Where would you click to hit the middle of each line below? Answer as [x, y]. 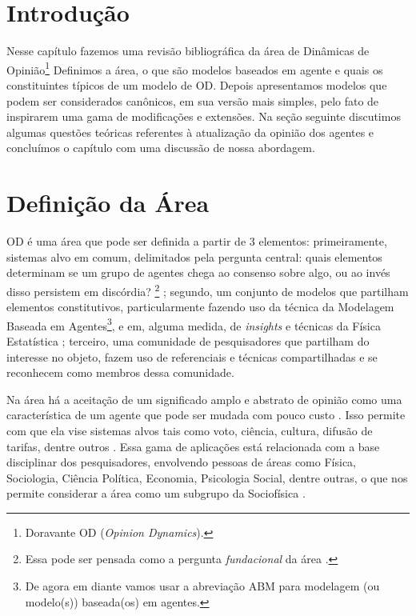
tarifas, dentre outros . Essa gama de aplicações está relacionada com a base [193, 446]
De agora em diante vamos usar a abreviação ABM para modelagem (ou [202, 586]
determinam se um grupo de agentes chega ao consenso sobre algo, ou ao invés [198, 272]
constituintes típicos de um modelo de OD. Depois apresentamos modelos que [197, 84]
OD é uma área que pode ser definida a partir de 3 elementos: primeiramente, [197, 241]
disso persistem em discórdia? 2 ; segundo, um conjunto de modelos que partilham [208, 290]
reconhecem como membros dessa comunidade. [120, 372]
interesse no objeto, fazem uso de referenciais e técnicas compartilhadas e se [192, 356]
